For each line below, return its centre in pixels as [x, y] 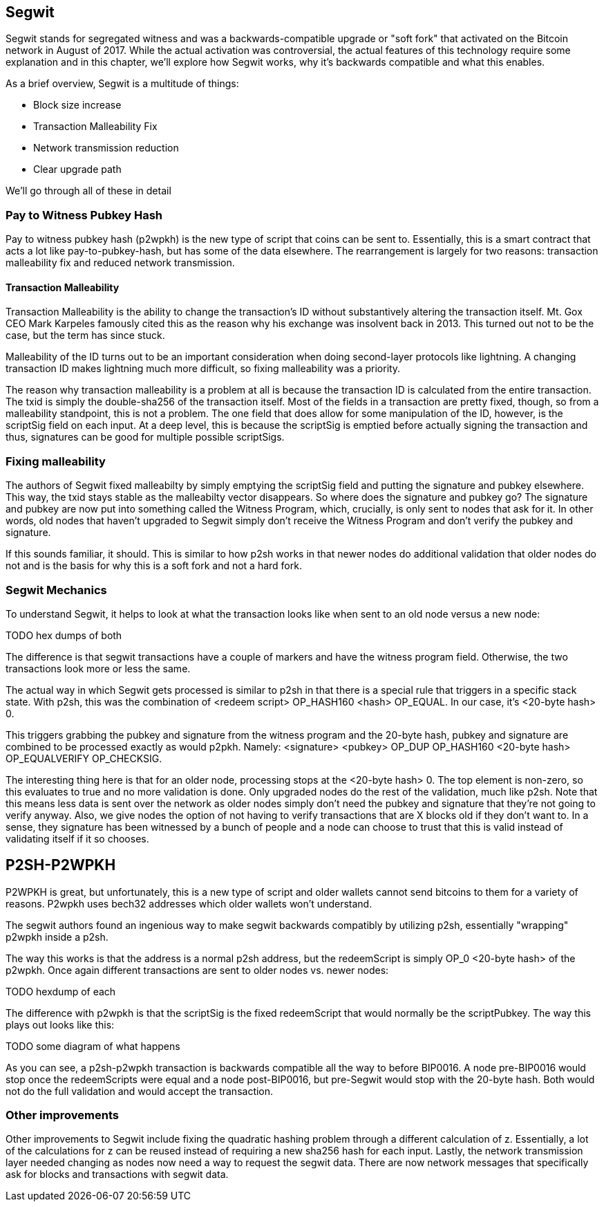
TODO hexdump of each [61, 991]
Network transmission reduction [106, 148]
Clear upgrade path [77, 169]
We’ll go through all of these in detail [88, 191]
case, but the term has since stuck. [85, 335]
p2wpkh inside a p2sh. [57, 937]
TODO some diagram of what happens [93, 1046]
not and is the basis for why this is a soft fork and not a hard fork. [154, 566]
